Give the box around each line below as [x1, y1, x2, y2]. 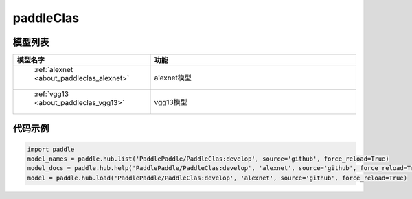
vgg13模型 [154, 97, 188, 107]
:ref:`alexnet [34, 65, 73, 75]
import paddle [27, 145, 75, 153]
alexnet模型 [154, 73, 192, 82]
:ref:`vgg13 [34, 89, 69, 99]
